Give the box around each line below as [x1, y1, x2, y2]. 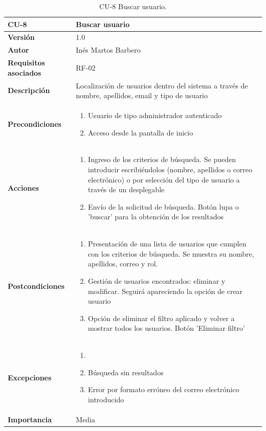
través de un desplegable [88, 184, 165, 195]
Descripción [8, 85, 50, 96]
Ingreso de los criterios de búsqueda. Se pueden [88, 154, 236, 165]
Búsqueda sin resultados [88, 367, 164, 377]
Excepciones [8, 372, 52, 382]
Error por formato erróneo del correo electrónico [88, 384, 239, 395]
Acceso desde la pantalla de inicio [88, 127, 193, 138]
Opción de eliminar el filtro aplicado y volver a [88, 312, 235, 323]
